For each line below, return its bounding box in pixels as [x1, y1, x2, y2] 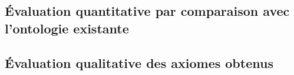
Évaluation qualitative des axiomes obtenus [5, 53, 273, 71]
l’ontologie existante [5, 19, 129, 37]
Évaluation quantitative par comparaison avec [5, 2, 290, 20]
